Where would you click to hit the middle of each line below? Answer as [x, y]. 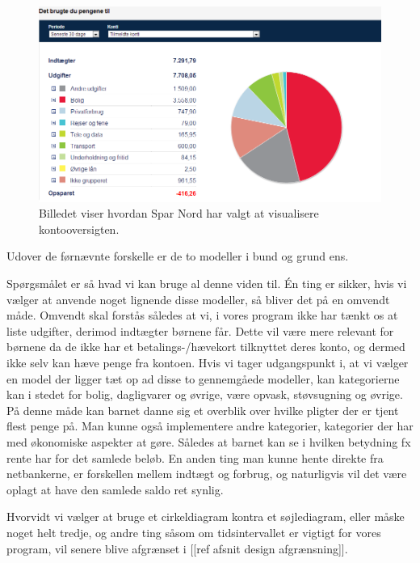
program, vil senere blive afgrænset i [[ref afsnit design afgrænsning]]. [177, 548]
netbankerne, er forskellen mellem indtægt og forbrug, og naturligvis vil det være [207, 474]
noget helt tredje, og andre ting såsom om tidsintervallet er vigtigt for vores [194, 532]
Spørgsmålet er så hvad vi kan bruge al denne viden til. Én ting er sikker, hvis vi [207, 284]
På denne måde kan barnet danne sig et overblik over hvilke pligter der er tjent [203, 410]
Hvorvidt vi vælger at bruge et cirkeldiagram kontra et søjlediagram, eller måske [206, 516]
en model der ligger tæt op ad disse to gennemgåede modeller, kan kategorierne [203, 378]
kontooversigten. [79, 229]
